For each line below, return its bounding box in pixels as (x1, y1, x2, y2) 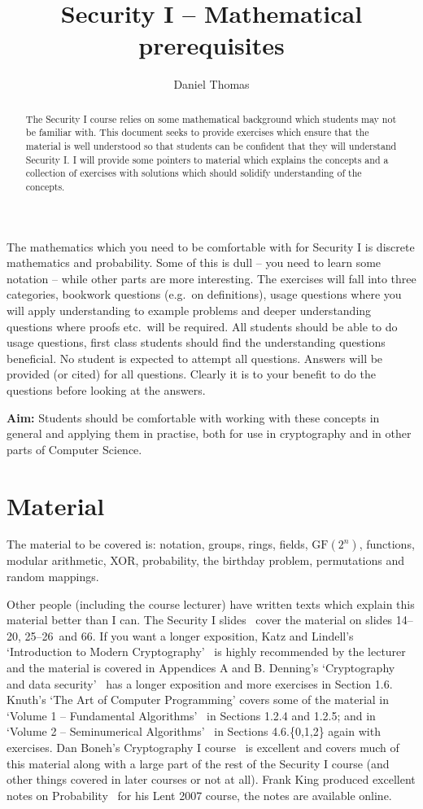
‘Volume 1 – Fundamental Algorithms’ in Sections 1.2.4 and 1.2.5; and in (7, 706, 376, 724)
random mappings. (7, 568, 99, 585)
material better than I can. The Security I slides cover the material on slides (7, 611, 393, 628)
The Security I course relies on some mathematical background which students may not (25, 112, 397, 125)
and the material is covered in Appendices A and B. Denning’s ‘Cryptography (7, 659, 395, 676)
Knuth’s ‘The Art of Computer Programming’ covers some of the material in (7, 691, 390, 708)
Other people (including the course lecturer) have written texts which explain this (7, 595, 415, 612)
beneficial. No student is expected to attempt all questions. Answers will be (7, 349, 383, 366)
